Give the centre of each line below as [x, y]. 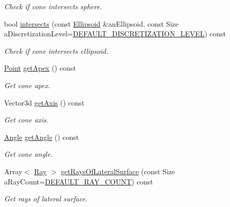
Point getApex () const [40, 68]
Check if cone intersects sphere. [53, 6]
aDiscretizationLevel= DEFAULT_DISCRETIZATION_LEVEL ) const [115, 34]
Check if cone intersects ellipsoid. [56, 50]
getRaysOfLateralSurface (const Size [118, 171]
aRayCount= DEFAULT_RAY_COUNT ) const [79, 181]
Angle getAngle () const [42, 137]
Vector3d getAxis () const [44, 102]
